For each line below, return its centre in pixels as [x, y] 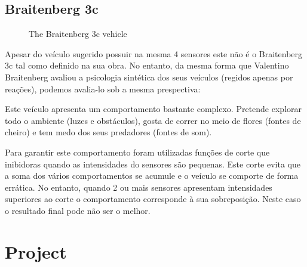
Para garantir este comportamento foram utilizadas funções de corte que [137, 152]
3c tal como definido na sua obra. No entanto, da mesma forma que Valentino [147, 65]
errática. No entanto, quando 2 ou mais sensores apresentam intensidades [139, 187]
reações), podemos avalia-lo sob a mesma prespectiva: [103, 89]
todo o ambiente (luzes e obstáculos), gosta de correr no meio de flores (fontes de [153, 120]
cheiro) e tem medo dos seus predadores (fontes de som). [108, 132]
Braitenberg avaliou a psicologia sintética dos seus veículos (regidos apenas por [149, 77]
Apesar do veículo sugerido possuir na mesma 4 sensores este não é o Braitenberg [154, 53]
